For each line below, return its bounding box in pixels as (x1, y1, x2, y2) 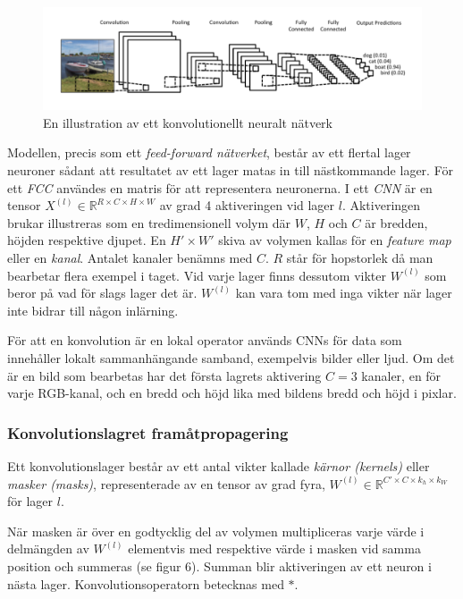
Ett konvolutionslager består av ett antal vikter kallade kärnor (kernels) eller (7, 456, 430, 475)
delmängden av (7, 539, 89, 558)
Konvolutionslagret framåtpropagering (7, 421, 289, 443)
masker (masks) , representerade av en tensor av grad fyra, (7, 474, 325, 493)
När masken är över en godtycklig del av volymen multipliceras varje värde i (7, 521, 425, 540)
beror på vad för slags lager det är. (7, 283, 198, 302)
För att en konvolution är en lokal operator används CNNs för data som (7, 331, 402, 350)
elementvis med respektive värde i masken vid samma (128, 539, 421, 558)
